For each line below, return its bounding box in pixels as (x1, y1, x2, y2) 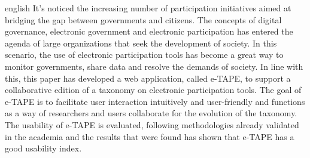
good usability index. (5, 142, 82, 154)
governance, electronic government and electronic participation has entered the (5, 25, 293, 38)
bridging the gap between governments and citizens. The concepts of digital (5, 13, 282, 26)
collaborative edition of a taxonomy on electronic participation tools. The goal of (5, 83, 302, 96)
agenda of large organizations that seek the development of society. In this (5, 36, 277, 49)
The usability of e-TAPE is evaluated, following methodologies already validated (5, 118, 299, 131)
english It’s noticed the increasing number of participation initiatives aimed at (5, 2, 291, 14)
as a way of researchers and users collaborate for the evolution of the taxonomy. (5, 107, 297, 119)
